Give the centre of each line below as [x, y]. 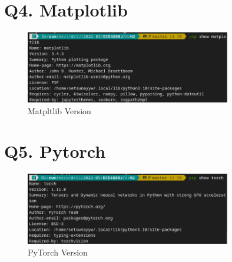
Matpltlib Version [59, 110]
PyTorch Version [58, 252]
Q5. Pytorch [55, 151]
